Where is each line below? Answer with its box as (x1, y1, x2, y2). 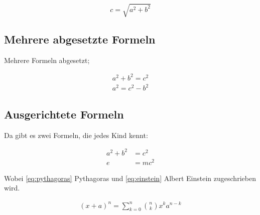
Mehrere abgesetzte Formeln (4, 31, 156, 46)
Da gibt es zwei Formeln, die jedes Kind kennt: (4, 129, 148, 140)
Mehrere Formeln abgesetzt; (4, 54, 90, 65)
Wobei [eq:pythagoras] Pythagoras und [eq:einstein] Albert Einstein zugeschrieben (4, 172, 256, 183)
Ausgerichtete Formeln (4, 106, 124, 121)
